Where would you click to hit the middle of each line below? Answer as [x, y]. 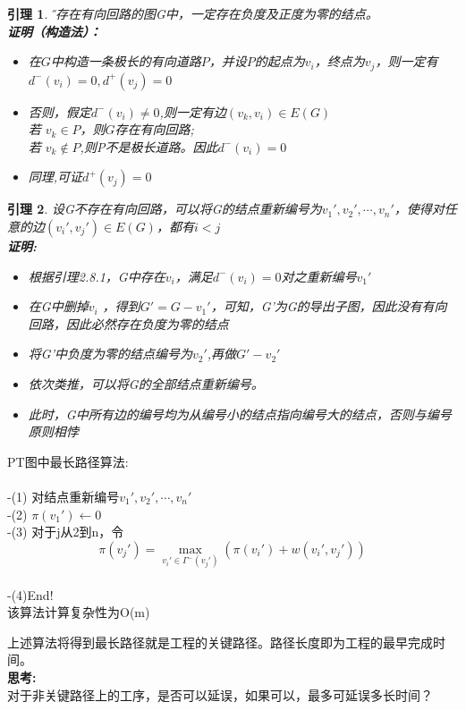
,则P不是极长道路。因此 [149, 146]
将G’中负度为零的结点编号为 [110, 354]
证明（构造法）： [54, 31]
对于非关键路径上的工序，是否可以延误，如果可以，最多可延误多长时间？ [220, 694]
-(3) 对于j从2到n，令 [66, 532]
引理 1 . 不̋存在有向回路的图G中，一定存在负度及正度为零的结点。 [193, 13]
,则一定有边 [193, 111]
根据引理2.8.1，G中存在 [97, 276]
